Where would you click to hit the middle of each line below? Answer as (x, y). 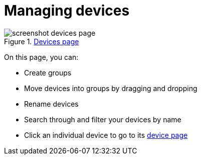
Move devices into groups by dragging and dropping (111, 88)
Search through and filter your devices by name (103, 119)
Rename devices (51, 104)
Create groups (48, 72)
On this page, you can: (41, 57)
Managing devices (67, 11)
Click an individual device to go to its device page (106, 135)
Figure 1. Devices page (42, 41)
